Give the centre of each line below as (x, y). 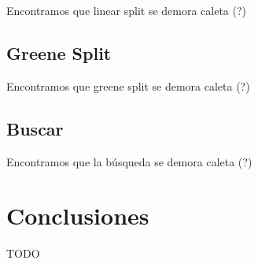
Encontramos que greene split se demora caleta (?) (128, 86)
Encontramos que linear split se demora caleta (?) (127, 10)
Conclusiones (78, 216)
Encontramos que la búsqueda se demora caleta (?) (129, 161)
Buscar (35, 128)
